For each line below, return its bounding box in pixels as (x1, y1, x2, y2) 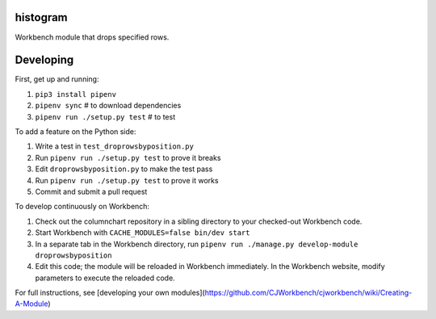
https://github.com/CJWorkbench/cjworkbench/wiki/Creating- (204, 288, 413, 298)
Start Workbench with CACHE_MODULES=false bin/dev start (35, 228, 250, 237)
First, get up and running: (15, 74, 99, 84)
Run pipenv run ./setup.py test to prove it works (35, 175, 219, 185)
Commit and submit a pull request (35, 187, 148, 196)
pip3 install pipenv (35, 90, 117, 99)
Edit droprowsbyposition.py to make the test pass (35, 164, 213, 174)
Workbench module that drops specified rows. (15, 32, 170, 42)
